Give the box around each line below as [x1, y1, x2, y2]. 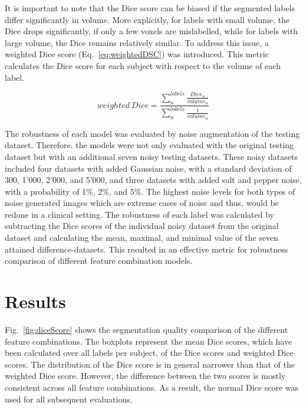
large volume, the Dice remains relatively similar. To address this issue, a [5, 36, 269, 48]
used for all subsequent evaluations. [5, 392, 133, 405]
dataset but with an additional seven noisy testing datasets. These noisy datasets [5, 150, 298, 162]
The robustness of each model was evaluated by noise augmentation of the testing [5, 127, 300, 139]
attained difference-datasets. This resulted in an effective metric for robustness [5, 243, 288, 255]
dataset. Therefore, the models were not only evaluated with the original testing [5, 139, 294, 151]
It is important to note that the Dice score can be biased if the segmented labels [5, 2, 295, 14]
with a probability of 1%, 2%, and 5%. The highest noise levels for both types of [5, 185, 295, 197]
